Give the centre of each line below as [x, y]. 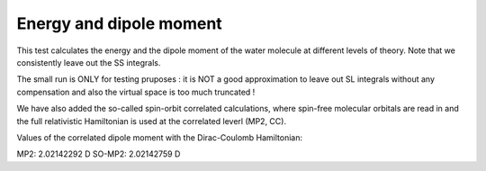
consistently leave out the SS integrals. [89, 62]
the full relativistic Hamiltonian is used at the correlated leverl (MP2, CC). [152, 121]
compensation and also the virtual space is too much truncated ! [136, 92]
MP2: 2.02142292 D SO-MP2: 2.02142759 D [99, 154]
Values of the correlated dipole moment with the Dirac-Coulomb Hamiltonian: [160, 137]
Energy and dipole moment [119, 23]
